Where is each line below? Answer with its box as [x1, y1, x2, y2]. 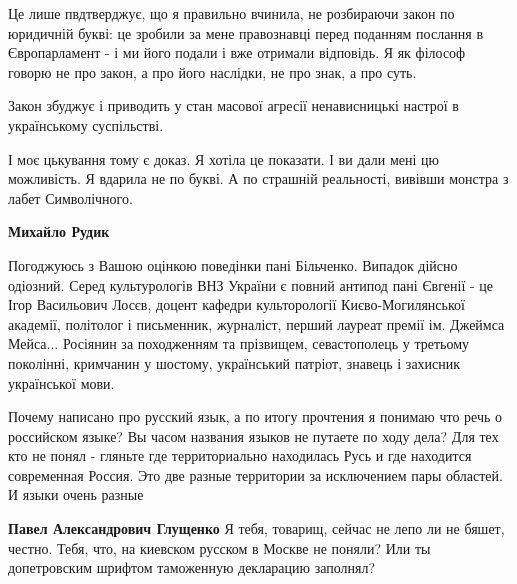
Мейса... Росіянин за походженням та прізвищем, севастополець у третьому [8, 333, 470, 354]
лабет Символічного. [8, 187, 133, 208]
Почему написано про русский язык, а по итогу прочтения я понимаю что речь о [8, 406, 503, 427]
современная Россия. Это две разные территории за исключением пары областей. [8, 464, 503, 485]
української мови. [8, 372, 115, 393]
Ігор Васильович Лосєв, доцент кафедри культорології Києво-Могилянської [8, 294, 465, 315]
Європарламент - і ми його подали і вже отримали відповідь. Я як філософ [8, 42, 466, 63]
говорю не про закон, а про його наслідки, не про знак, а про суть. [8, 61, 417, 82]
